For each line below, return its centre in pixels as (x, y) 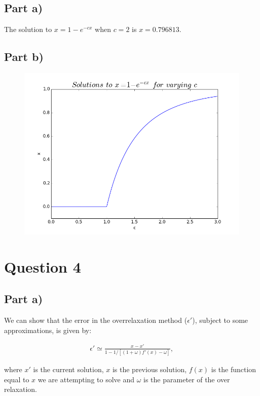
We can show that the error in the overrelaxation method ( (96, 320)
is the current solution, (68, 369)
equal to (17, 379)
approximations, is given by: (48, 330)
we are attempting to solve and (86, 379)
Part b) (24, 57)
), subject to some (220, 320)
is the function (234, 369)
